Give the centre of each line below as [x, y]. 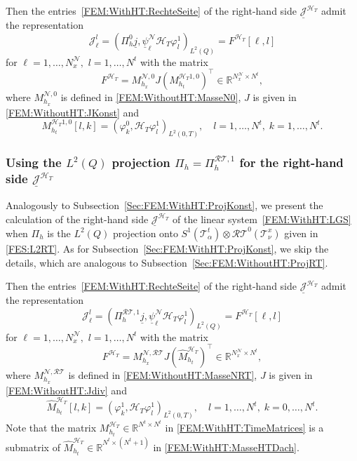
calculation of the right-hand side [77, 219]
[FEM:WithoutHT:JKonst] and [73, 112]
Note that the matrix [51, 427]
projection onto [145, 233]
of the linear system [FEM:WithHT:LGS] [262, 219]
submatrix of [33, 447]
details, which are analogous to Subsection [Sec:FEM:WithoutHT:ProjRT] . [167, 262]
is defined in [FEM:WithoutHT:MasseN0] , [151, 96]
